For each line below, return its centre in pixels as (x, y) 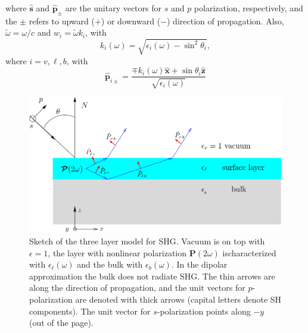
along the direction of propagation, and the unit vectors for (137, 288)
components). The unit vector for (90, 311)
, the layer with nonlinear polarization (117, 252)
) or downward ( (131, 21)
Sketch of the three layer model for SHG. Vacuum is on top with (147, 241)
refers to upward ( (62, 21)
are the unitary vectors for (113, 8)
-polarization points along (204, 311)
